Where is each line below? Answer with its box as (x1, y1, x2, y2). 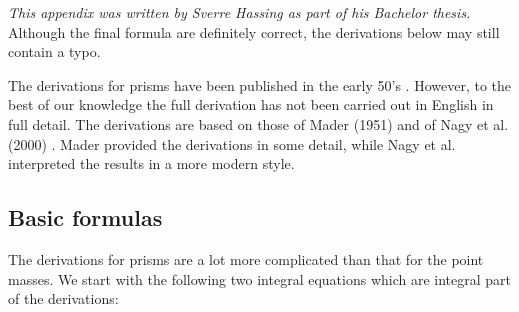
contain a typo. (8, 41, 101, 62)
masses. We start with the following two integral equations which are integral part (8, 268, 512, 289)
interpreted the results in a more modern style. (8, 153, 295, 174)
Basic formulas (8, 202, 163, 233)
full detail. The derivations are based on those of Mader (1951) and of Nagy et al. (8, 113, 509, 134)
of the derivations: (8, 288, 119, 309)
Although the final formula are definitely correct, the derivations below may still (8, 21, 500, 42)
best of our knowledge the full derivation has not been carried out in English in (8, 94, 494, 115)
